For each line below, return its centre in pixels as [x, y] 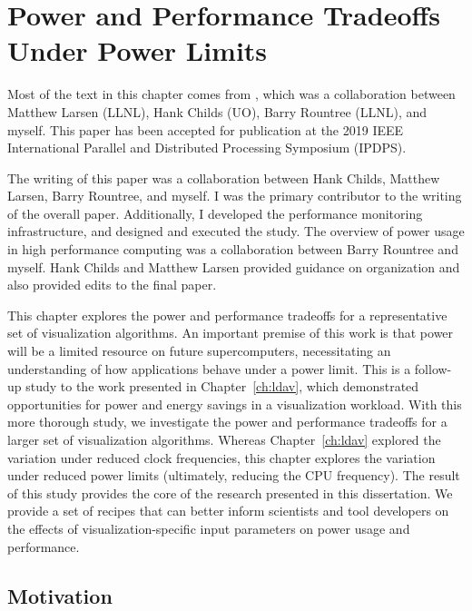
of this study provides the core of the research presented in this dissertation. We [230, 493]
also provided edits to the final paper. [112, 285]
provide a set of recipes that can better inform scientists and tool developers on [228, 511]
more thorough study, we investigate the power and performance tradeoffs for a [227, 422]
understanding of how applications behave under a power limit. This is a [209, 368]
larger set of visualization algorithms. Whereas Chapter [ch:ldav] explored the [224, 439]
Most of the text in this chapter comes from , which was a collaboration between [231, 94]
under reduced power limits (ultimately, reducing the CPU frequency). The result [234, 475]
